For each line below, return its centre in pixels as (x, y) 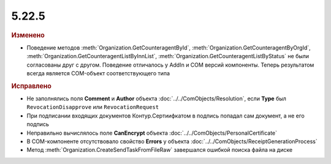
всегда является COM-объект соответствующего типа (98, 73)
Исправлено (31, 86)
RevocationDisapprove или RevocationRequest (93, 107)
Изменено (28, 35)
